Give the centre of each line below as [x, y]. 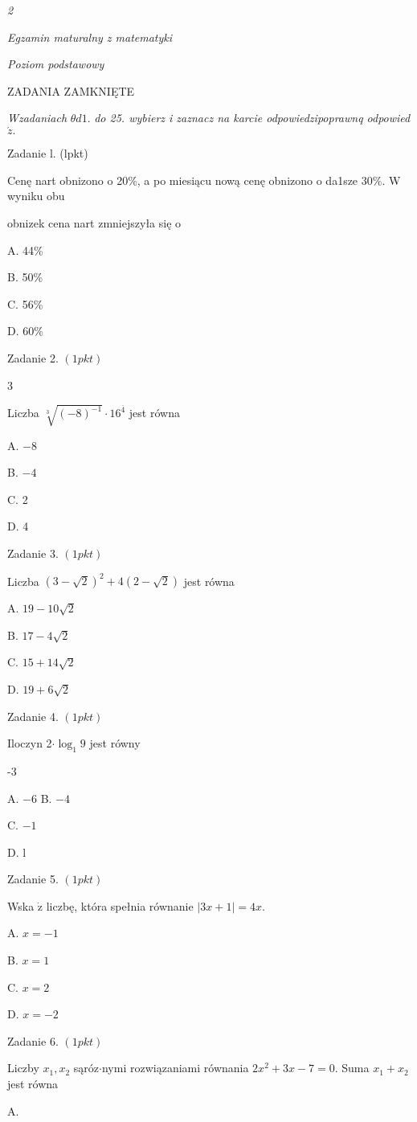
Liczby [23, 1068]
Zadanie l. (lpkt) [48, 153]
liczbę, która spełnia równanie [120, 905]
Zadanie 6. [33, 1040]
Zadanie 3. [33, 553]
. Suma [352, 1068]
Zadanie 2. [33, 357]
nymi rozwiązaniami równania [175, 1068]
